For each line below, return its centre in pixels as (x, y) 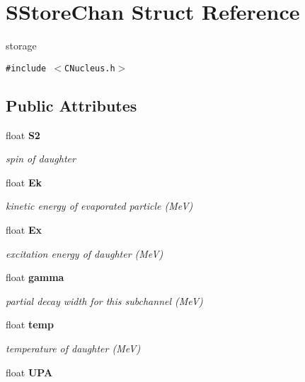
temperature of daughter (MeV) (73, 348)
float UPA (29, 372)
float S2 (23, 135)
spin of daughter (41, 159)
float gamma (35, 277)
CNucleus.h (90, 68)
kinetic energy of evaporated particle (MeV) (99, 206)
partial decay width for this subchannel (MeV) (104, 300)
